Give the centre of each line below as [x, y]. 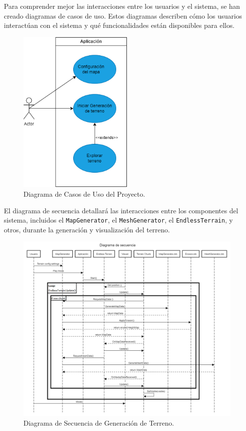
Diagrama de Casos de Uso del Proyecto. [84, 194]
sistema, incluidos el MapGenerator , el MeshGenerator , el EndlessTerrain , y [118, 220]
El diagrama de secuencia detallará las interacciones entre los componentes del [121, 210]
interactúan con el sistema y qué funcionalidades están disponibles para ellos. [119, 25]
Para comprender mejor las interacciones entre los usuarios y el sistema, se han [122, 6]
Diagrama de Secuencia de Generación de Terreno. [99, 423]
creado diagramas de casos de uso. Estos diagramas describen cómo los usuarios [123, 15]
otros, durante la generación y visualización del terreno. [87, 229]
